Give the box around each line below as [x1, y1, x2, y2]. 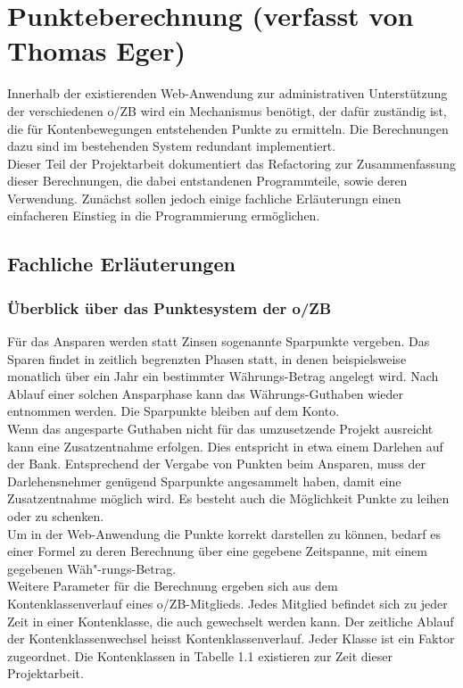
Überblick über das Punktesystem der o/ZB [7, 296, 332, 319]
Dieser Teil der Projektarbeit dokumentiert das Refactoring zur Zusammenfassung [7, 153, 456, 172]
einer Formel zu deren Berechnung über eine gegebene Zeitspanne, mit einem [7, 542, 427, 560]
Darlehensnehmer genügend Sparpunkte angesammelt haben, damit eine [7, 471, 401, 490]
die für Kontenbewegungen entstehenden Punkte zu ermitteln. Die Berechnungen [7, 119, 449, 137]
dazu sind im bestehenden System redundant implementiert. [7, 137, 336, 155]
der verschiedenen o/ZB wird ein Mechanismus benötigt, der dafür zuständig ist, [7, 101, 447, 120]
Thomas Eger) [7, 32, 186, 69]
